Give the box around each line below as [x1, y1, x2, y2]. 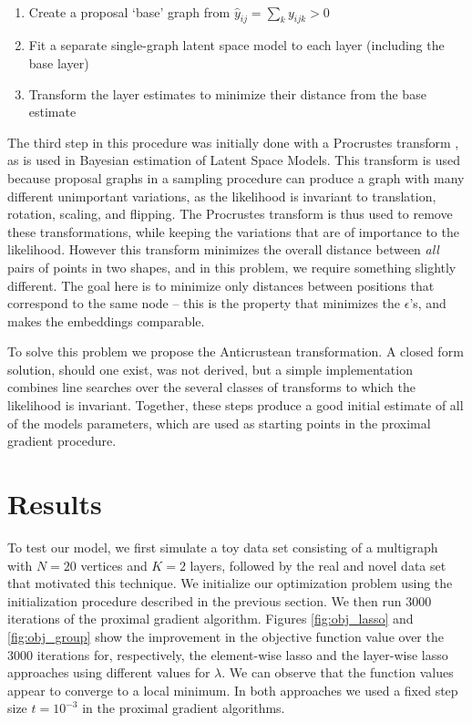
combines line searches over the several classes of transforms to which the [7, 377, 416, 397]
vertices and [80, 555, 148, 574]
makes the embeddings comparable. [7, 311, 205, 330]
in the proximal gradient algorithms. [82, 698, 285, 718]
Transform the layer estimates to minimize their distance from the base [28, 84, 426, 103]
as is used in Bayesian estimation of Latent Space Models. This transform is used [7, 150, 461, 170]
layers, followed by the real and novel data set [190, 555, 446, 574]
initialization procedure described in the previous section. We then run [7, 591, 402, 610]
